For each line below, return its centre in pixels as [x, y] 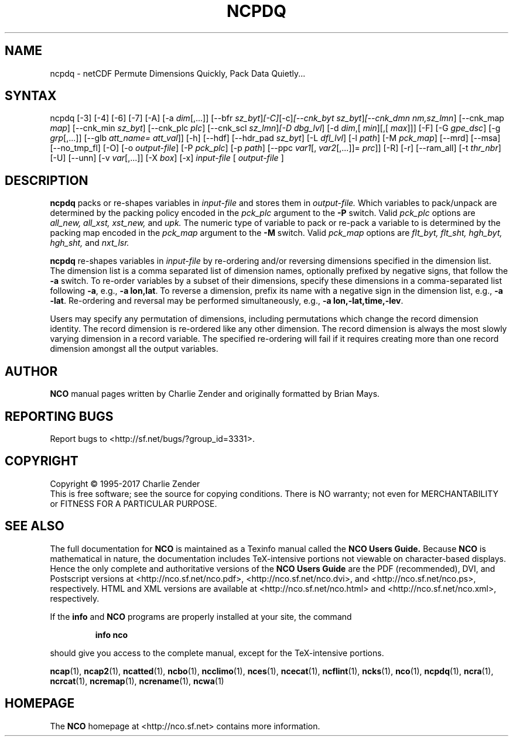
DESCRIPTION [47, 180]
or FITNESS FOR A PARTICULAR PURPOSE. [134, 503]
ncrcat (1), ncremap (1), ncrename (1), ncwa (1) [137, 681]
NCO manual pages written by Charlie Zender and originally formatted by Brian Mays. [215, 394]
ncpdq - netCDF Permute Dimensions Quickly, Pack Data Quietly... [178, 73]
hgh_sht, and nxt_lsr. [90, 243]
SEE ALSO [35, 526]
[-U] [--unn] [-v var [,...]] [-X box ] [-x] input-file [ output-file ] [167, 158]
